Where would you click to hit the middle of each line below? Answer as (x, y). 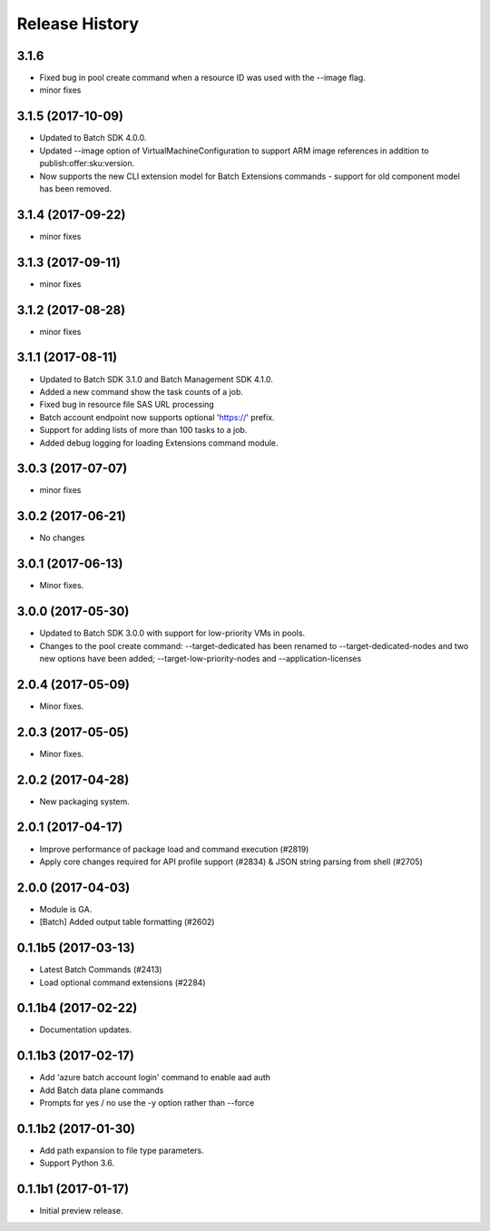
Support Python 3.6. (77, 1163)
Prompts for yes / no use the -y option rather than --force (147, 1103)
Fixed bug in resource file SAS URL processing (127, 405)
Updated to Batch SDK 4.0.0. (93, 138)
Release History (78, 24)
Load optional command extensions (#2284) (122, 982)
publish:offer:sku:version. (87, 163)
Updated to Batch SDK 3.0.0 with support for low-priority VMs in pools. (172, 633)
